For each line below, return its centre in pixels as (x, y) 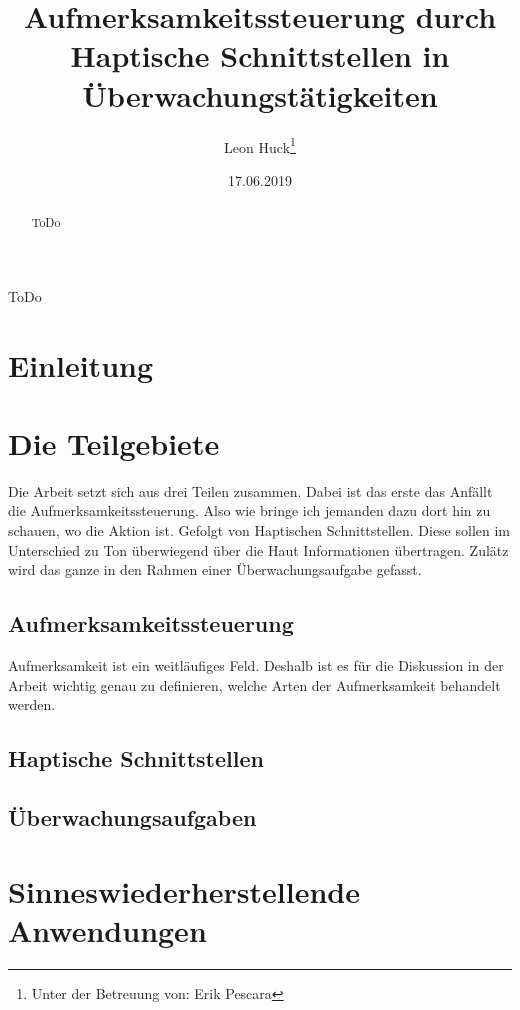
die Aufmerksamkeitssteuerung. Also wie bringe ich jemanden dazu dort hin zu (249, 510)
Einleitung (81, 364)
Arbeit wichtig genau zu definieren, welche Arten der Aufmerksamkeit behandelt (254, 684)
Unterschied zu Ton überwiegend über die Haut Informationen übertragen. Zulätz (258, 549)
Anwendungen (107, 929)
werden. (32, 704)
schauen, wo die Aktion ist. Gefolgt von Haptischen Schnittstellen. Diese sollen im (259, 530)
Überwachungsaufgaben (132, 817)
